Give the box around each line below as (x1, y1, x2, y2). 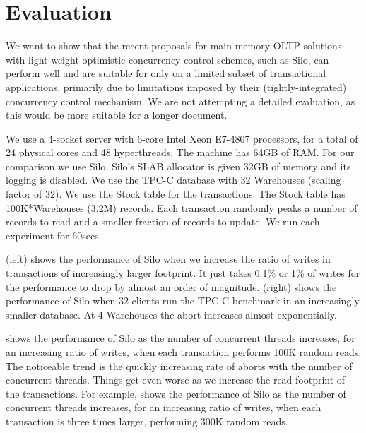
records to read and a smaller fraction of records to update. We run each (6, 214, 320, 229)
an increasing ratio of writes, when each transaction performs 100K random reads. (6, 345, 362, 359)
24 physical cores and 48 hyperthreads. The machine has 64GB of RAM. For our (6, 145, 355, 160)
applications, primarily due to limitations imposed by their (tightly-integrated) (6, 79, 347, 94)
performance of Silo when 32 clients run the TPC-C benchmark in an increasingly (6, 293, 360, 308)
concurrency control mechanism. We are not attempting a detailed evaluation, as (6, 93, 355, 108)
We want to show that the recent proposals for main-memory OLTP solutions (6, 38, 342, 53)
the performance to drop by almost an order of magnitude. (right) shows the (6, 279, 337, 294)
